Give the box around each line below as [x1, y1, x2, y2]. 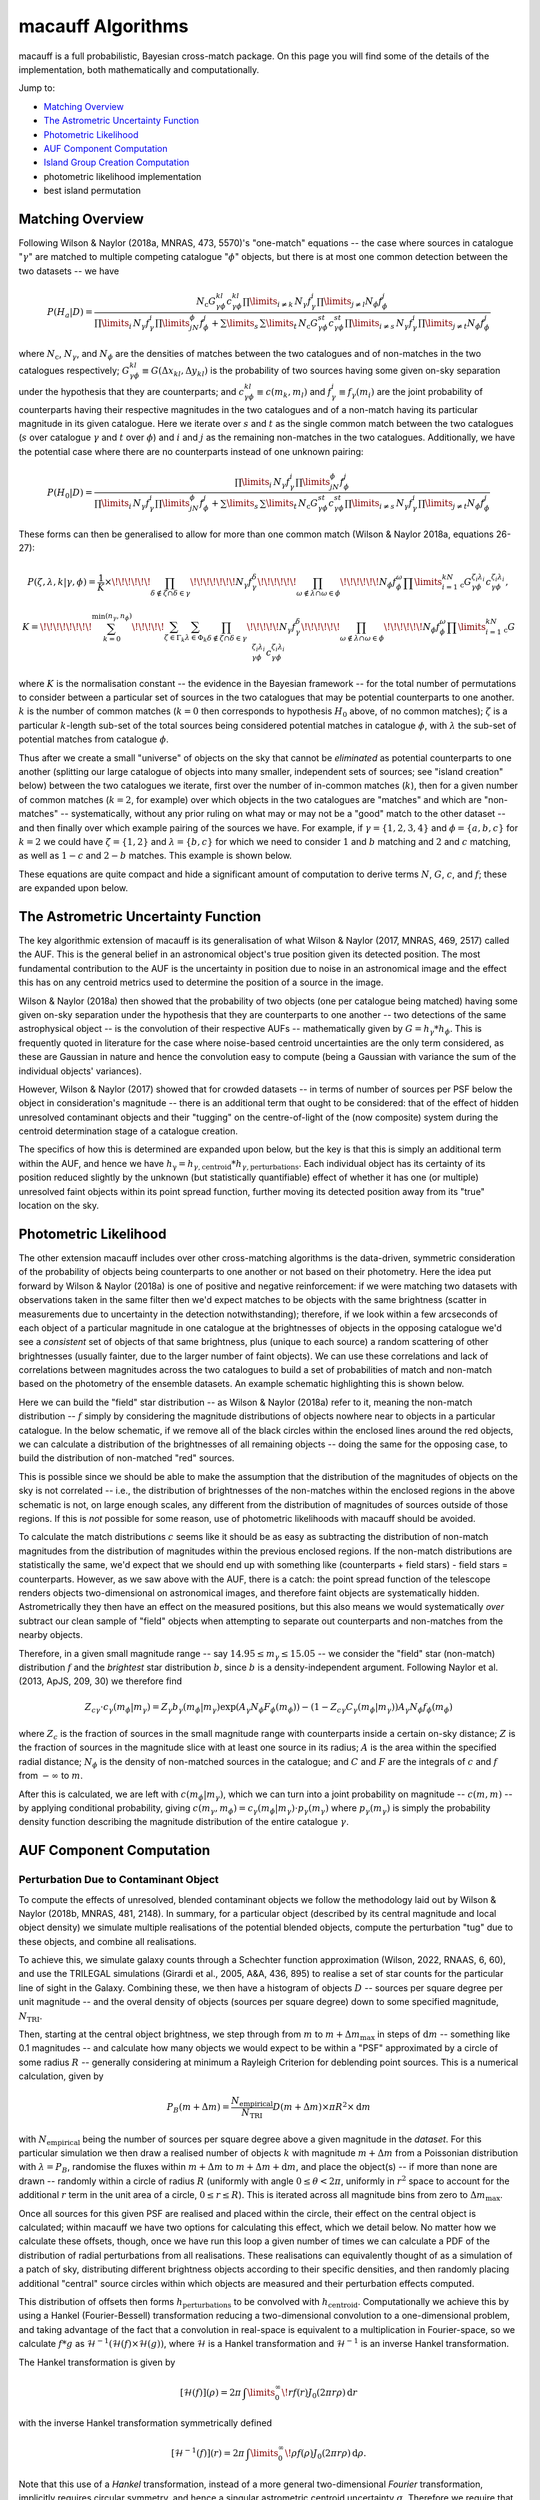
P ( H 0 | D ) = [46, 486, 94, 500]
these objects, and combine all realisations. [18, 1935, 197, 1947]
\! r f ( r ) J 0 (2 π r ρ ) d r [281, 2386, 358, 2400]
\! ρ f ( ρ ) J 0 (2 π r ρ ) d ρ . [285, 2448, 367, 2461]
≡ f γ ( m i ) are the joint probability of [338, 385, 484, 400]
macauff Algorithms [18, 15, 189, 37]
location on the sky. [18, 1200, 100, 1212]
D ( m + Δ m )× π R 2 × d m [272, 2100, 371, 2113]
